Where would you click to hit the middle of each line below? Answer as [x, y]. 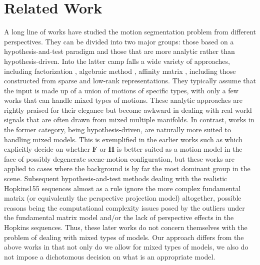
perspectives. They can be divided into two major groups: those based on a [119, 41]
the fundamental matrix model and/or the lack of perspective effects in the [119, 217]
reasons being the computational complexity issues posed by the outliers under [124, 207]
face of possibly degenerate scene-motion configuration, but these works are [119, 158]
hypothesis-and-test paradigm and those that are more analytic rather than [119, 51]
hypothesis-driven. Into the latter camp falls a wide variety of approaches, [117, 61]
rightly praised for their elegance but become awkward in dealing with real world [128, 110]
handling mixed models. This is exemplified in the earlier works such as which [123, 139]
